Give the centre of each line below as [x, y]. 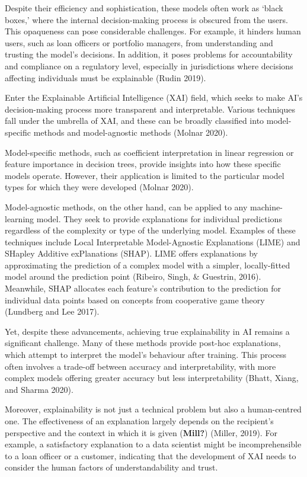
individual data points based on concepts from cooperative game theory [135, 300]
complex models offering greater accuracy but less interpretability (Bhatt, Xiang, [152, 378]
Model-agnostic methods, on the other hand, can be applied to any [126, 207]
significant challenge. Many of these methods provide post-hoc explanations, [143, 343]
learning [20, 218]
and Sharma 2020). [39, 389]
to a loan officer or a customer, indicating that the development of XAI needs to [151, 455]
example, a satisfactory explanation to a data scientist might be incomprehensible [153, 444]
